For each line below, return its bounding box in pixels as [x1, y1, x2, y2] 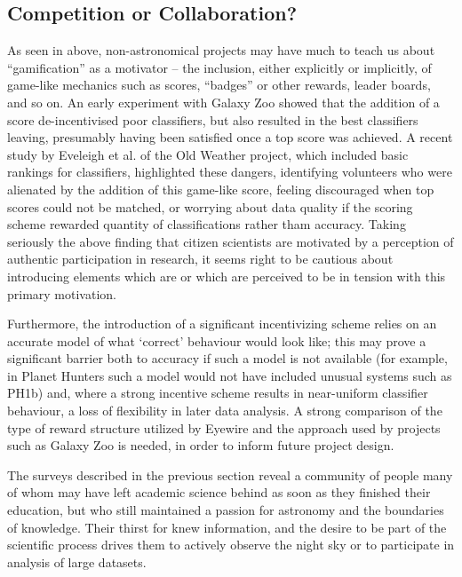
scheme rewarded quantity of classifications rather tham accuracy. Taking [7, 215, 406, 233]
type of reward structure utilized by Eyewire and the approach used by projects [7, 418, 441, 437]
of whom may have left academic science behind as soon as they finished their [7, 483, 431, 502]
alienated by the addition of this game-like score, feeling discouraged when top [7, 179, 434, 198]
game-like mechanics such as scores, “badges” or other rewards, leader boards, [7, 75, 431, 94]
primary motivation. [7, 284, 116, 303]
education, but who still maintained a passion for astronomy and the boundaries [7, 501, 444, 519]
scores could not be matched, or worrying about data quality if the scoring [7, 197, 413, 216]
